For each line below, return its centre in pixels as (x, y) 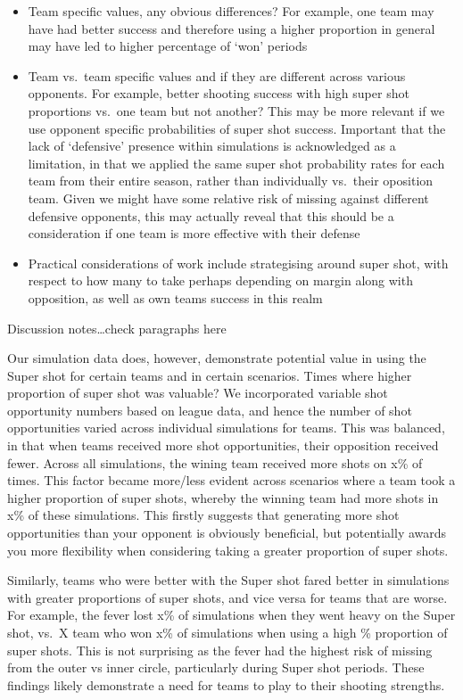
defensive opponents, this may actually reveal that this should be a (211, 215)
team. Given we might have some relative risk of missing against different (228, 198)
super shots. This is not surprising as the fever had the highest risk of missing (220, 650)
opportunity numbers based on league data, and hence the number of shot (210, 410)
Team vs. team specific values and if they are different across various (217, 75)
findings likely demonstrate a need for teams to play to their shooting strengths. (226, 684)
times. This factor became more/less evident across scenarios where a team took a (231, 480)
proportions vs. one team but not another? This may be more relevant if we (236, 110)
